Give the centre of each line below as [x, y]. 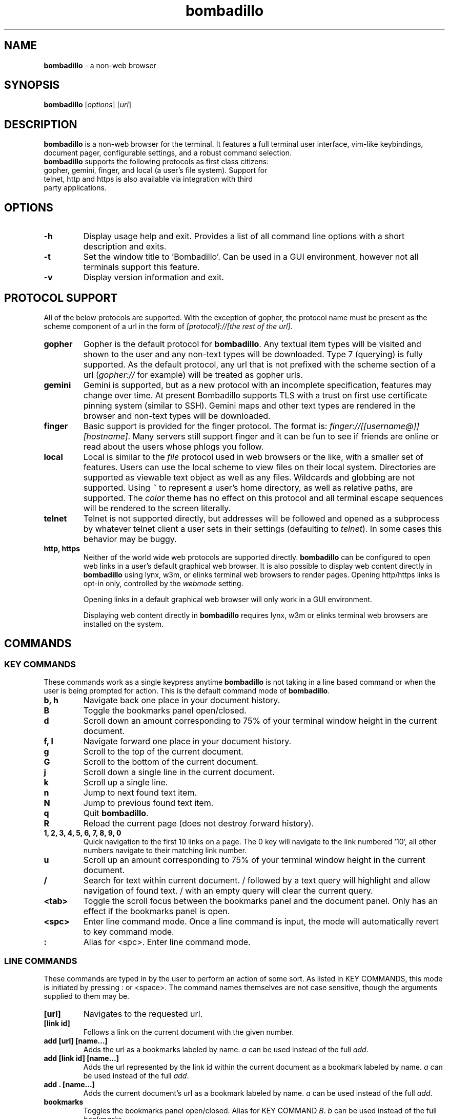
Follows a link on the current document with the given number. [189, 1032]
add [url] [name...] [76, 1040]
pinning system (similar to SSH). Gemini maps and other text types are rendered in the [249, 405]
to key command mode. [129, 932]
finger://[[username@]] [374, 426]
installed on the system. [123, 624]
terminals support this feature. [141, 267]
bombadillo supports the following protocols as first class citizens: [156, 162]
